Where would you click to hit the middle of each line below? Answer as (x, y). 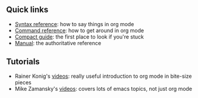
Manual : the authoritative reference (58, 43)
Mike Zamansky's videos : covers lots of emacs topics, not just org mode (103, 88)
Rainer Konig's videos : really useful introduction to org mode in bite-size (103, 76)
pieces (23, 82)
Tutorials (23, 62)
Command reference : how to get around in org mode (79, 30)
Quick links (27, 10)
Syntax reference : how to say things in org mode (74, 24)
